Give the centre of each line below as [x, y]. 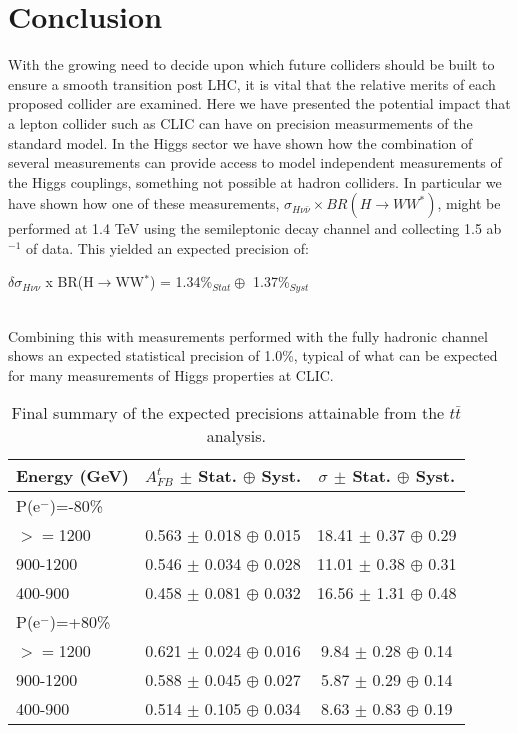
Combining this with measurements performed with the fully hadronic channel [248, 335]
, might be [469, 203]
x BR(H [69, 281]
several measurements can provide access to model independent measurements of [255, 162]
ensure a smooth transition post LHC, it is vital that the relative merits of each [252, 83]
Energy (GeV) [72, 476]
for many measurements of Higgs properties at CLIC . [171, 374]
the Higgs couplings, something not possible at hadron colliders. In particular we [255, 181]
